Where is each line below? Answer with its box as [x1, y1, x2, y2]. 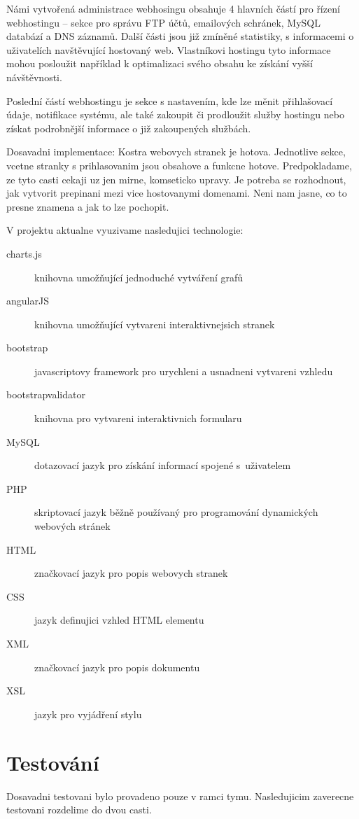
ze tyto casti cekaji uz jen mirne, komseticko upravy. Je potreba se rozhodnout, [6, 171, 346, 186]
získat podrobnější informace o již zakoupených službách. [6, 120, 251, 135]
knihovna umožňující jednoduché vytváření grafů [34, 269, 244, 284]
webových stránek [34, 519, 111, 533]
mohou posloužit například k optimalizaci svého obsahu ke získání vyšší [6, 56, 314, 71]
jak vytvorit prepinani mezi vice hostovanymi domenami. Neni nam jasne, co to [6, 185, 347, 200]
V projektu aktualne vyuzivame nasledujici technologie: [6, 223, 244, 237]
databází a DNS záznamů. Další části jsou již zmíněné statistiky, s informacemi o [6, 29, 354, 43]
